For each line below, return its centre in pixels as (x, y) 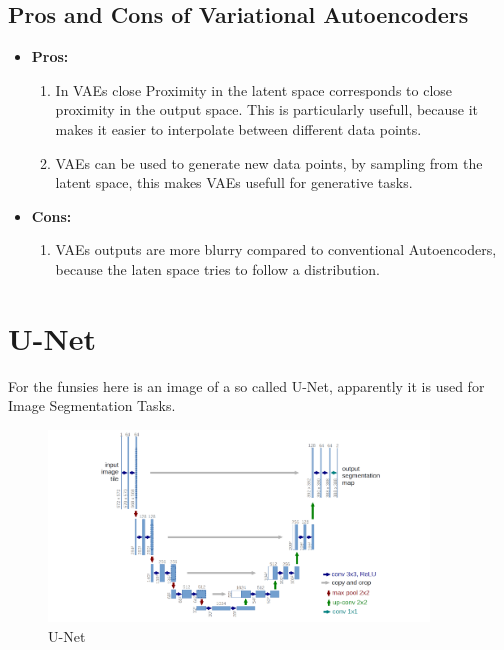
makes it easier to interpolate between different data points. (238, 128)
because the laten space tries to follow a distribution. (217, 268)
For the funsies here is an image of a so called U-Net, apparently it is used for (246, 385)
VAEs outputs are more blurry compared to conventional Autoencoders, (276, 249)
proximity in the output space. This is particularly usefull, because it (267, 109)
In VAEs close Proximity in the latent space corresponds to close (254, 89)
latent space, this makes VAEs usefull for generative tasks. (234, 182)
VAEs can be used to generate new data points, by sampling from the (269, 162)
